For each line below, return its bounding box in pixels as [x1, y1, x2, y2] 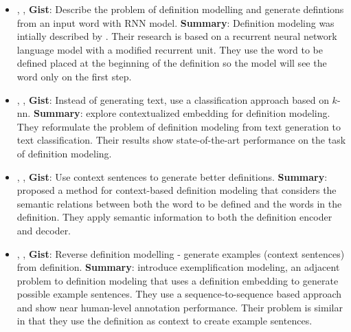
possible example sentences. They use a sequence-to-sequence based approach [16, 287, 342, 301]
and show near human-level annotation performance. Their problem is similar [16, 300, 343, 314]
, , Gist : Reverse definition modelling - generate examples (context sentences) [16, 246, 345, 261]
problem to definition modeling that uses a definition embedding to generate [16, 273, 339, 287]
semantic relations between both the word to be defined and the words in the [16, 196, 342, 210]
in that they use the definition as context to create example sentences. [16, 313, 313, 328]
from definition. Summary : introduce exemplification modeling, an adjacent [16, 260, 340, 274]
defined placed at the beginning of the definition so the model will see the [16, 56, 327, 70]
